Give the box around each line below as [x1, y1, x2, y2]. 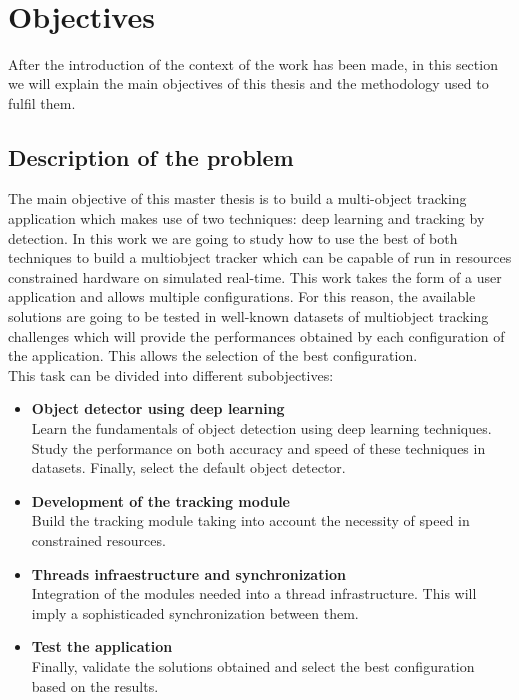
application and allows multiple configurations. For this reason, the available [8, 286, 476, 307]
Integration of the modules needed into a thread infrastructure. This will [31, 583, 477, 604]
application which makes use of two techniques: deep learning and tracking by [8, 208, 485, 229]
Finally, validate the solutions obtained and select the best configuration [31, 655, 475, 676]
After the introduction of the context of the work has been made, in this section [8, 53, 498, 74]
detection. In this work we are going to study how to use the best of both [8, 227, 458, 248]
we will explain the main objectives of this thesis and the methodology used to [8, 73, 489, 94]
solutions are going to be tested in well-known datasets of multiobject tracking [8, 306, 489, 327]
